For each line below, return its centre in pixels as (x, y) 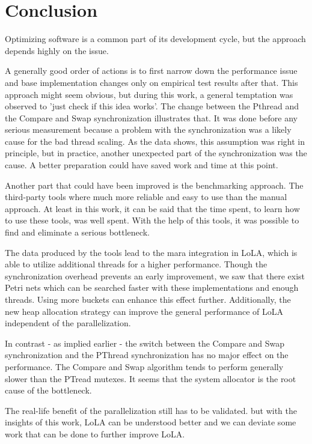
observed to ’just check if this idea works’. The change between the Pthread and (152, 106)
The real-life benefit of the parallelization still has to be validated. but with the (151, 410)
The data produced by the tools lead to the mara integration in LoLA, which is (151, 252)
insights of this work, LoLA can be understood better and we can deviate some (151, 422)
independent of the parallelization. (68, 323)
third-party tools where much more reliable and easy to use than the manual (146, 197)
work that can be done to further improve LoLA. (95, 433)
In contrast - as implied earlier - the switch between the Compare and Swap (145, 343)
